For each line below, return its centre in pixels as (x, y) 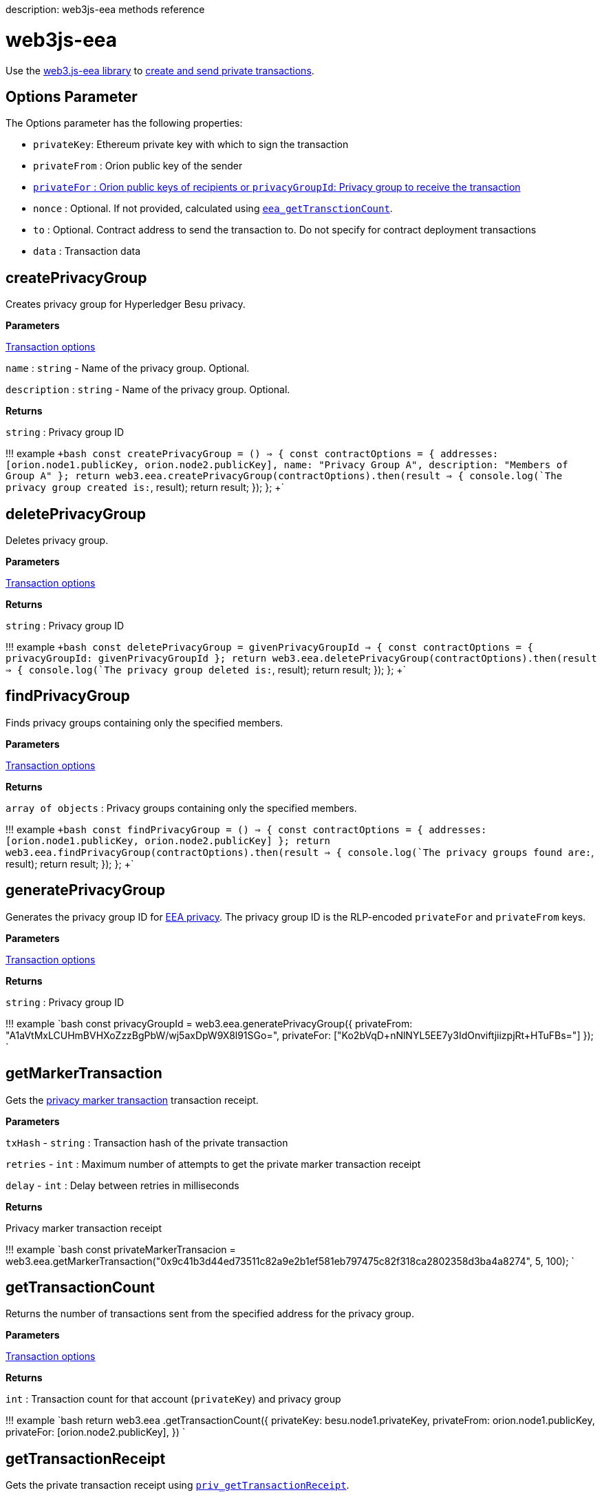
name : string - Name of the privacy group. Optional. (128, 368)
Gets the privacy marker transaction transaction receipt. (132, 1100)
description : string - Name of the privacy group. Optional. (148, 390)
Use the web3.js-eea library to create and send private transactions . (160, 70)
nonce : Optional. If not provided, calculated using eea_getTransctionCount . (213, 209)
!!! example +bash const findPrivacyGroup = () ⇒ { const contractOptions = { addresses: (246, 829)
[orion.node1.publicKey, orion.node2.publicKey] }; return (168, 840)
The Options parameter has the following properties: (124, 123)
